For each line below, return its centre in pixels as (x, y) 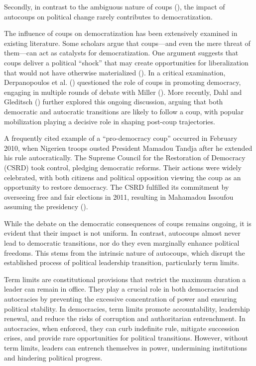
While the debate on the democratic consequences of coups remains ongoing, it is (128, 223)
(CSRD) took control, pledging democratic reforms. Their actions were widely (123, 167)
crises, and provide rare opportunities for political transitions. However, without (126, 338)
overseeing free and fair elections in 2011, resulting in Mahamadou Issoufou (119, 196)
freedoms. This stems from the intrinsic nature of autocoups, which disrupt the (125, 252)
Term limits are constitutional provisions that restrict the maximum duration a (125, 279)
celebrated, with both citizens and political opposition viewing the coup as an (123, 177)
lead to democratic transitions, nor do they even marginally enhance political (122, 243)
